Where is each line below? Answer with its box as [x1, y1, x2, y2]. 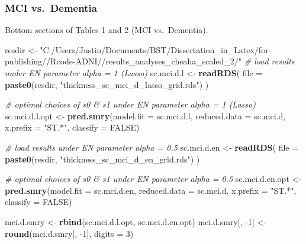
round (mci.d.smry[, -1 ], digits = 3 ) [5, 227, 134, 239]
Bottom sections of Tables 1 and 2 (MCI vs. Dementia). [5, 24, 208, 36]
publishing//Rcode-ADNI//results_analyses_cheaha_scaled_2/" [5, 55, 242, 67]
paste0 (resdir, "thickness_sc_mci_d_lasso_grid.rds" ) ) [5, 78, 209, 90]
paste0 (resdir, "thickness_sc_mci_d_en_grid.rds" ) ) [5, 152, 200, 165]
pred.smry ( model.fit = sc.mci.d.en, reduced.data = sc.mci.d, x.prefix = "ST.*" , [5, 184, 297, 196]
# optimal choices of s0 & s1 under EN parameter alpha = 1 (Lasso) [5, 98, 256, 110]
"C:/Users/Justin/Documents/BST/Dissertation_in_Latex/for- [40, 43, 272, 56]
